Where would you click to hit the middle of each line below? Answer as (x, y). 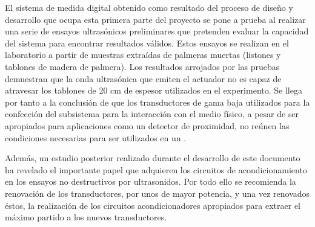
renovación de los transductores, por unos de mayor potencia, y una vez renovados (157, 193)
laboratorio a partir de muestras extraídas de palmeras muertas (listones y (143, 55)
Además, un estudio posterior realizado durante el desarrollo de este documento (153, 158)
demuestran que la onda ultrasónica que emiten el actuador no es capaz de (143, 78)
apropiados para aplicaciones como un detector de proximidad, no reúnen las (147, 125)
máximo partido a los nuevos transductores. (86, 217)
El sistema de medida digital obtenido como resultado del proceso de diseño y (149, 7)
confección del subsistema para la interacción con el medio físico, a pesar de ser (152, 114)
